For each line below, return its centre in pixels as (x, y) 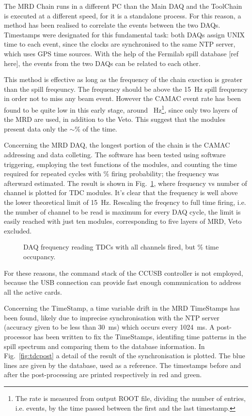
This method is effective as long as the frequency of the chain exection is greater (123, 79)
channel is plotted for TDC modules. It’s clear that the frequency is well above (121, 192)
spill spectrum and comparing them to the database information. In (104, 346)
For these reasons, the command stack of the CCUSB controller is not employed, (124, 273)
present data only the (36, 128)
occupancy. (39, 256)
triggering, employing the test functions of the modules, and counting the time (120, 164)
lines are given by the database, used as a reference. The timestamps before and (123, 365)
